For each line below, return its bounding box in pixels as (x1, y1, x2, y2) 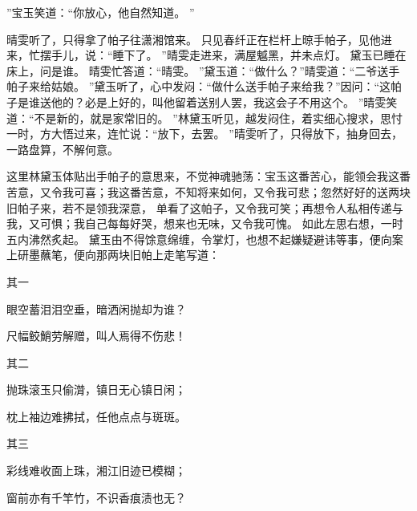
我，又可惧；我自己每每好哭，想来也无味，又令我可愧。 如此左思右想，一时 (6, 215, 403, 232)
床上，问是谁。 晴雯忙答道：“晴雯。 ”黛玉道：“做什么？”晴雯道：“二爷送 (6, 62, 389, 79)
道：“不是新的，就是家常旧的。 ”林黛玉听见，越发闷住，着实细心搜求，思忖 (6, 109, 403, 126)
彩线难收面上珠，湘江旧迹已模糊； (6, 462, 186, 479)
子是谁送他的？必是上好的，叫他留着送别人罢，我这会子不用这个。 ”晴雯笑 (6, 93, 398, 110)
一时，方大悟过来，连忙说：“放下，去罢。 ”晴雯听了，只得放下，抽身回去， (6, 125, 403, 142)
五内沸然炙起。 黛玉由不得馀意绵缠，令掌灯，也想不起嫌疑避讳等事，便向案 (6, 230, 403, 247)
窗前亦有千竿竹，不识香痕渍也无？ (6, 489, 186, 505)
